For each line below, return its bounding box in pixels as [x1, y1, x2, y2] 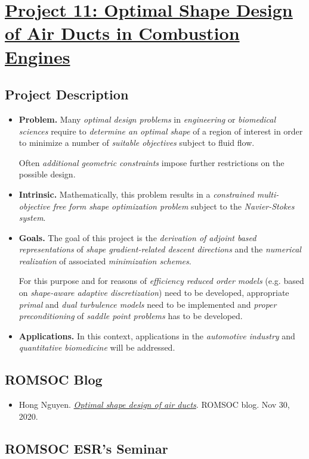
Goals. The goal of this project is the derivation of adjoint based [18, 231, 257, 243]
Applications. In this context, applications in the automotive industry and [18, 329, 295, 342]
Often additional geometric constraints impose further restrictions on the [18, 156, 285, 168]
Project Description [5, 85, 129, 104]
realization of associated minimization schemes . [18, 254, 191, 267]
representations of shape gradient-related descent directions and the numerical [18, 243, 301, 255]
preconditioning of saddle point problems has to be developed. [18, 310, 243, 322]
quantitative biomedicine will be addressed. [18, 341, 175, 354]
